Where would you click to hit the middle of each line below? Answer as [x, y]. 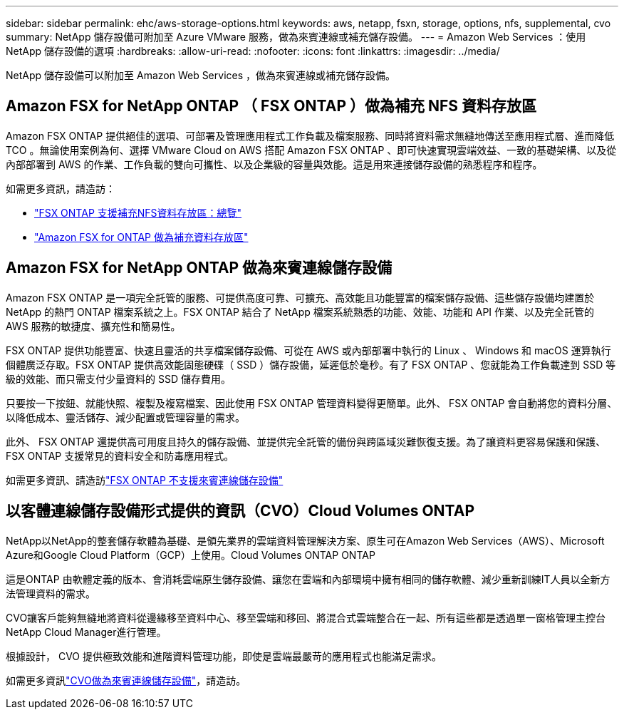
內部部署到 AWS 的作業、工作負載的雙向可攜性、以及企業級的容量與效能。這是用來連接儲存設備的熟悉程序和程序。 [274, 164]
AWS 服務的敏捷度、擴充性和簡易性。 [93, 326]
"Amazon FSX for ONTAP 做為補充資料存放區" [141, 237]
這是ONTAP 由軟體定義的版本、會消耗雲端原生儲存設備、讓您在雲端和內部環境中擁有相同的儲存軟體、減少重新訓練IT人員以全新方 [308, 579]
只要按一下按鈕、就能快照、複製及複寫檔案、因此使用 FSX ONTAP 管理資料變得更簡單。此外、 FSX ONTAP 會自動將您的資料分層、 [312, 403]
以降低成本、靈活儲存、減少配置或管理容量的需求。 [125, 417]
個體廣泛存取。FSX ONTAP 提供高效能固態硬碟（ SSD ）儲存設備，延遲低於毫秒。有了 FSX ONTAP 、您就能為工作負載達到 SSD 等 [311, 364]
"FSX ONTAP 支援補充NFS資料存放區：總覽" [138, 212]
